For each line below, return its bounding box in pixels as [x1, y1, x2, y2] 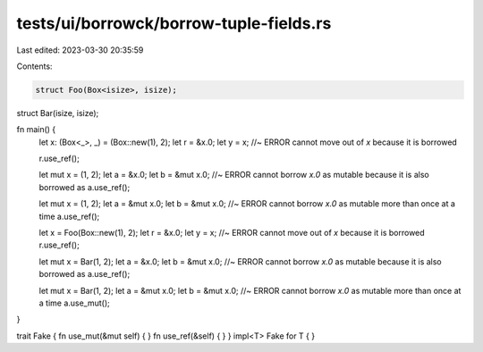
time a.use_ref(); [38, 211, 100, 222]
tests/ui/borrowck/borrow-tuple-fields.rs [16, 13, 332, 33]
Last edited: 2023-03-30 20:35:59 [16, 45, 144, 55]
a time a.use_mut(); [38, 298, 111, 308]
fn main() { [16, 124, 56, 135]
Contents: [16, 61, 53, 71]
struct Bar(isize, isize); [16, 107, 99, 118]
